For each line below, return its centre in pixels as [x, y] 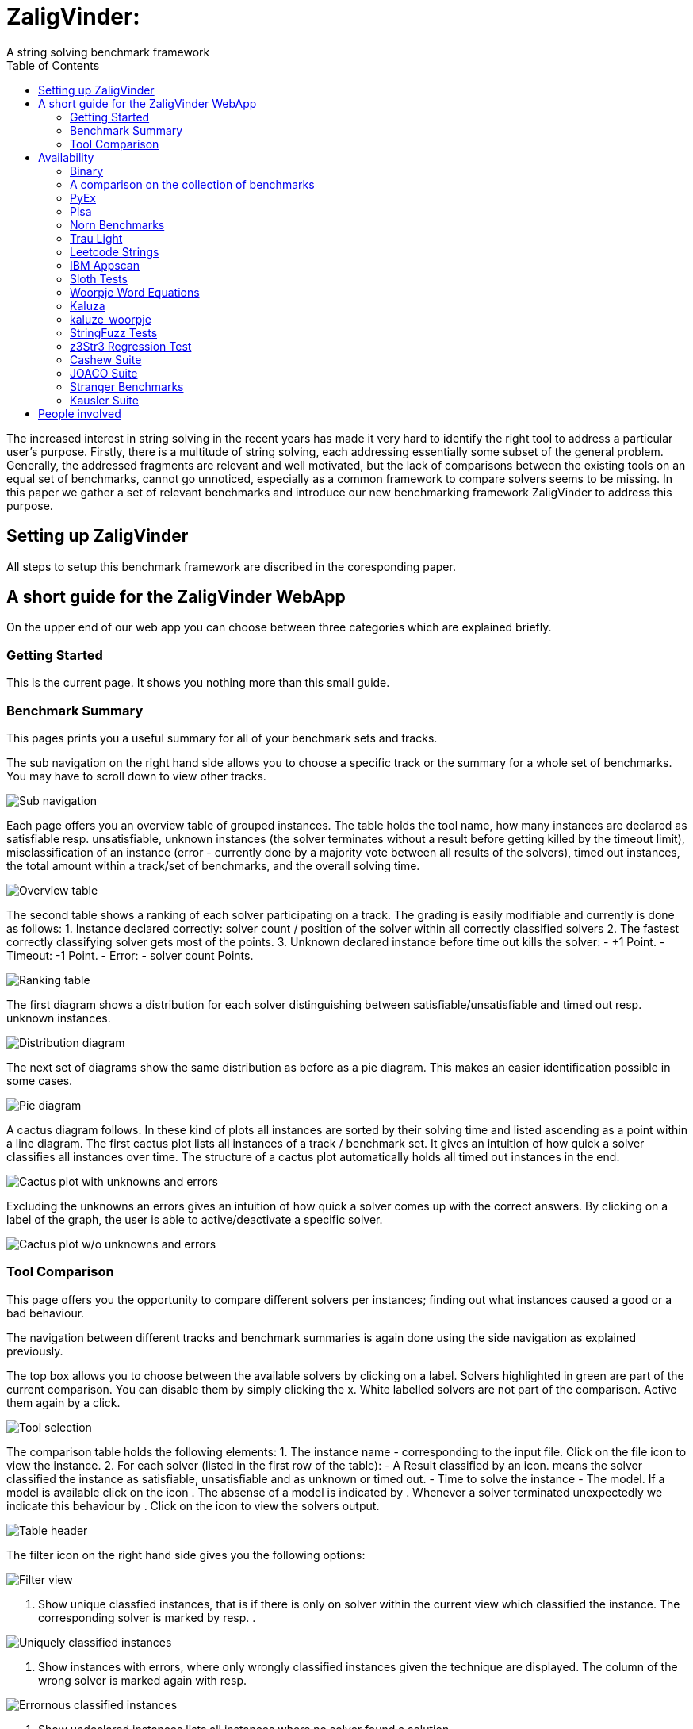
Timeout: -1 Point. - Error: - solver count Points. [130, 955]
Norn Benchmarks [117, 224]
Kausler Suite [104, 400]
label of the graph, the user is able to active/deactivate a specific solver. [195, 1219]
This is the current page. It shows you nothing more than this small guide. [198, 683]
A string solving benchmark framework [108, 52]
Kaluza [88, 305]
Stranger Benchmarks [127, 386]
